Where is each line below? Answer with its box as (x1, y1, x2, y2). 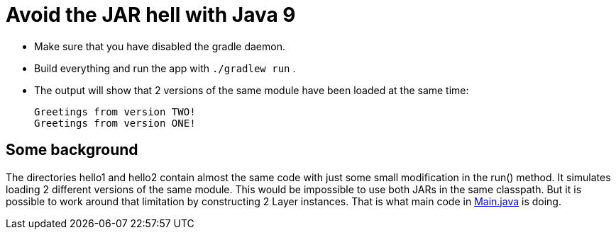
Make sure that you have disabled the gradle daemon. (34, 40, 285, 52)
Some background (6, 141, 138, 159)
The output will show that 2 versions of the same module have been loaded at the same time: (34, 84, 469, 96)
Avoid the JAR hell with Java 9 (6, 3, 296, 27)
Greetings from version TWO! (34, 105, 196, 117)
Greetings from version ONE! (34, 117, 196, 129)
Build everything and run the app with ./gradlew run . (34, 62, 296, 74)
